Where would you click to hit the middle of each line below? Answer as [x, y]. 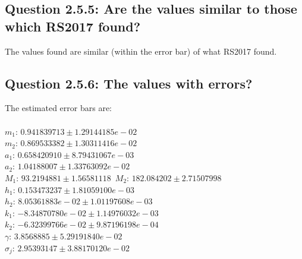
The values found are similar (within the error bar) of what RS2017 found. [141, 51]
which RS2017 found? [73, 26]
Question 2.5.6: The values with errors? [129, 83]
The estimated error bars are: [58, 108]
